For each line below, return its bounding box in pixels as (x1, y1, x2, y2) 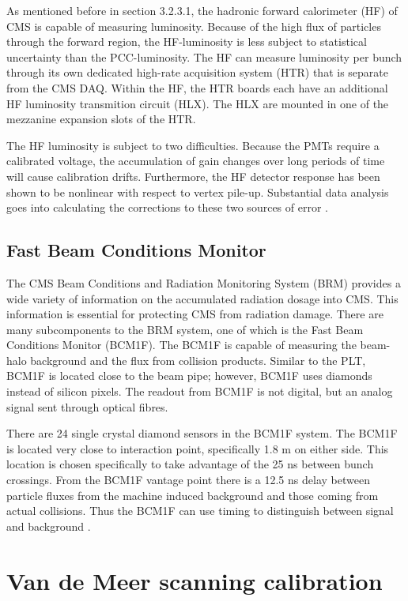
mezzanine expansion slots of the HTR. (6, 111, 196, 127)
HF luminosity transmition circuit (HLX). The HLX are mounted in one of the (6, 95, 389, 111)
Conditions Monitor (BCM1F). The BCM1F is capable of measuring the (6, 336, 357, 353)
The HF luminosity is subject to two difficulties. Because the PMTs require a (6, 137, 380, 153)
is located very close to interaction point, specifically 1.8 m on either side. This (6, 440, 389, 456)
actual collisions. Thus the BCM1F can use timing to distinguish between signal (6, 502, 394, 519)
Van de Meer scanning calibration (6, 564, 383, 596)
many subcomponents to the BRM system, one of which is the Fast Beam (6, 321, 364, 337)
